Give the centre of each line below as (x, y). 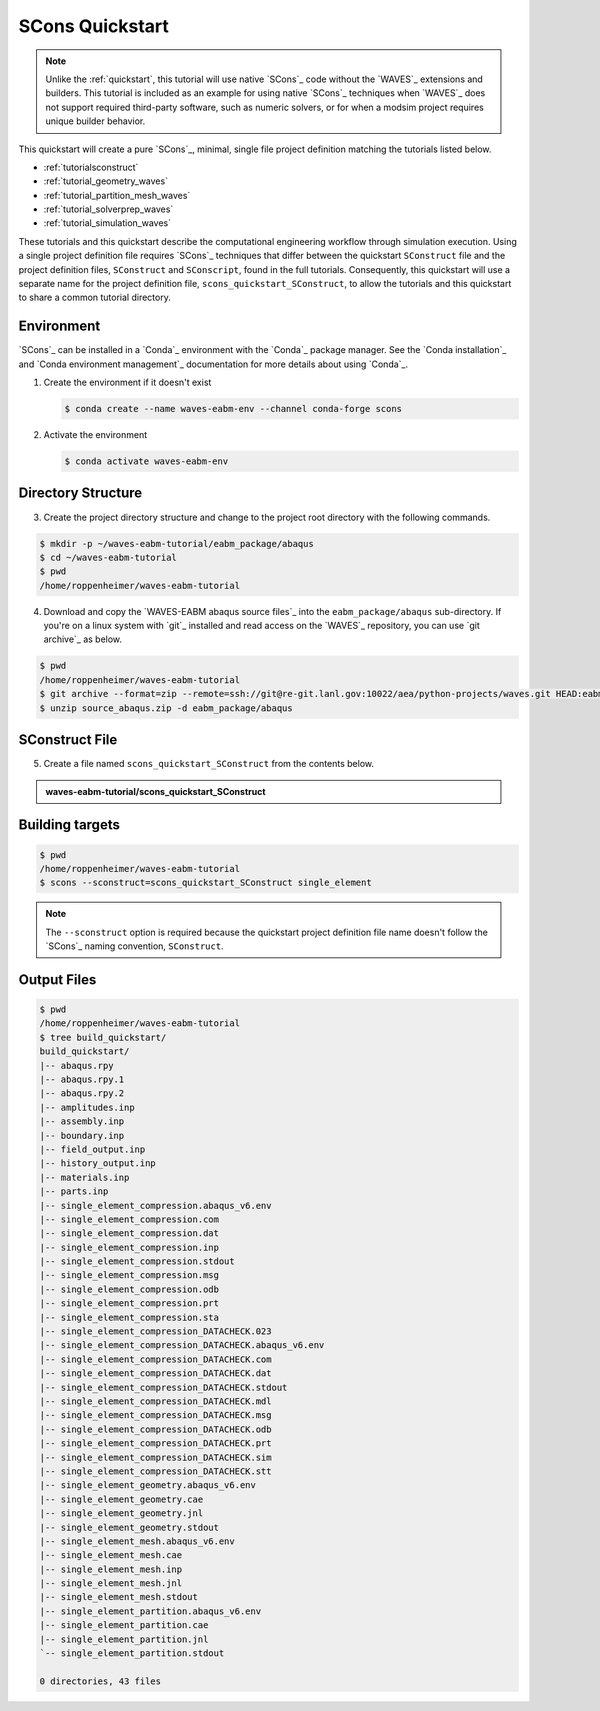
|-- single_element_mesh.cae (111, 1555)
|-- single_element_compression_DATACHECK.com (155, 1359)
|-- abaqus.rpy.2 (82, 1093)
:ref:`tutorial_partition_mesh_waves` (117, 195)
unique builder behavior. (95, 121)
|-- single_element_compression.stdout (137, 1261)
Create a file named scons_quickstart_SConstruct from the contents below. (209, 764)
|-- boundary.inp (82, 1135)
